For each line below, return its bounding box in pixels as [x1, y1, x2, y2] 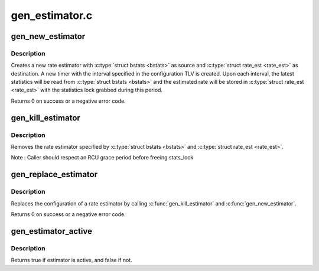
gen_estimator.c [11, 9, 93, 22]
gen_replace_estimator [11, 169, 98, 179]
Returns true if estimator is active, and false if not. [11, 257, 132, 264]
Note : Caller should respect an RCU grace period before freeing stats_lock [11, 154, 194, 161]
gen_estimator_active [11, 226, 93, 236]
